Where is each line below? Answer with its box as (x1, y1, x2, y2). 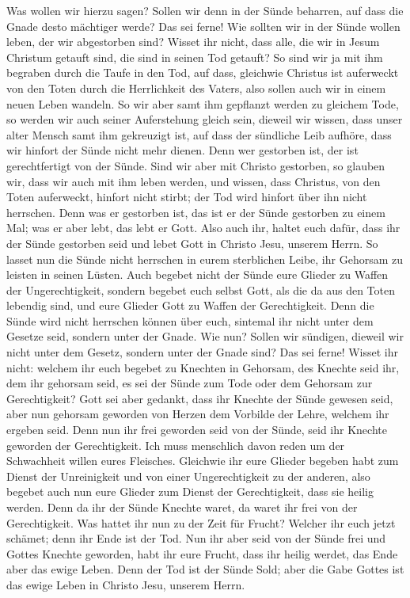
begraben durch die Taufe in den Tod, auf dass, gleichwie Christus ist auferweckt (6, 64, 399, 81)
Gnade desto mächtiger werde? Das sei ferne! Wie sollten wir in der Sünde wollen (6, 17, 401, 34)
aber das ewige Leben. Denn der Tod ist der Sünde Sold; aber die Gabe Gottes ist (6, 561, 404, 577)
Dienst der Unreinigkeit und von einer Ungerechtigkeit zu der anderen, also (6, 467, 370, 484)
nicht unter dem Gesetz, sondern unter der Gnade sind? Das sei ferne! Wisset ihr (6, 344, 399, 360)
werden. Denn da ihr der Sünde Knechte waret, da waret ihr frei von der (6, 499, 358, 515)
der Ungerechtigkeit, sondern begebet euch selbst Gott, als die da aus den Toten (6, 281, 395, 298)
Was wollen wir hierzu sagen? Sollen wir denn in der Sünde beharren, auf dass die (6, 2, 404, 18)
